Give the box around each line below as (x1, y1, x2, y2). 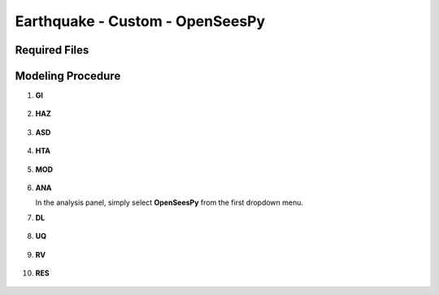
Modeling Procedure (15, 69, 121, 83)
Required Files (15, 43, 89, 57)
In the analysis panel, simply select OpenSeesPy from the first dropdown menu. (35, 197, 304, 207)
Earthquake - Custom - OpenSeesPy (15, 12, 266, 30)
